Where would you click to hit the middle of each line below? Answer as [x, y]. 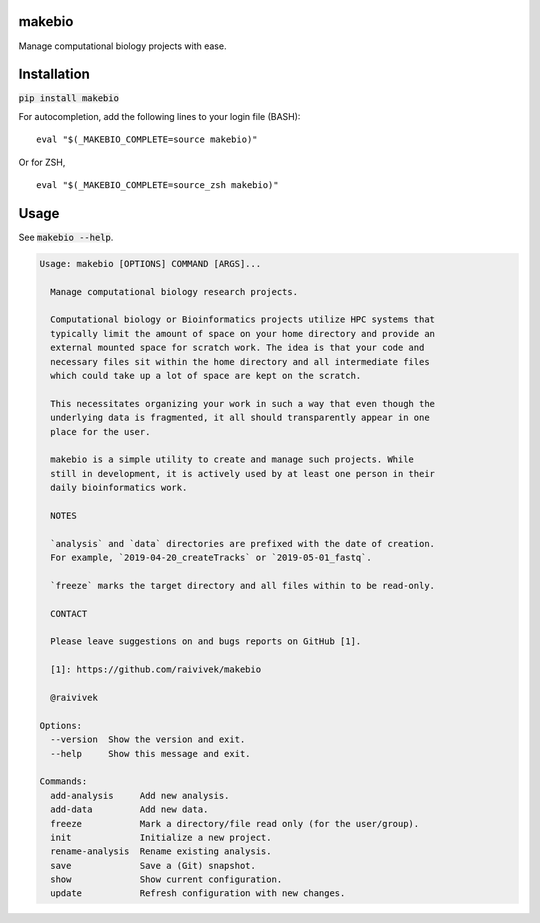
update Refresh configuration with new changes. [198, 893]
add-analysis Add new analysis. [140, 795]
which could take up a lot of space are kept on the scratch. [206, 375]
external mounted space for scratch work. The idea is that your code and [237, 348]
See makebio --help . [66, 237]
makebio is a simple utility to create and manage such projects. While [232, 459]
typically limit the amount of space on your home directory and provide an [242, 333]
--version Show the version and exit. [148, 739]
